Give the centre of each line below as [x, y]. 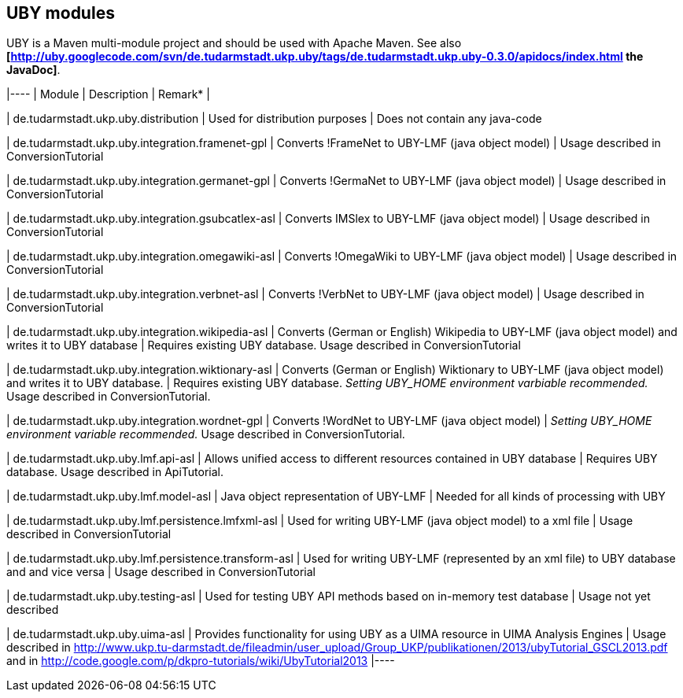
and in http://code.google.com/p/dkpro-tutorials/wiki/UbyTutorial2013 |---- [201, 661]
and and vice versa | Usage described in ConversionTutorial [161, 572]
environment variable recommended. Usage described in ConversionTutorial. [206, 434]
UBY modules [61, 13]
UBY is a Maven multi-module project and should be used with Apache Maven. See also [234, 43]
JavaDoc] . [33, 70]
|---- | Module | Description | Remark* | [108, 94]
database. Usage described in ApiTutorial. [115, 472]
